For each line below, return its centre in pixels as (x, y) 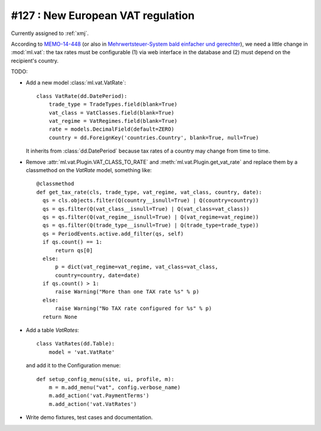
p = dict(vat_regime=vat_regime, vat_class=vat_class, (136, 267)
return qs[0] (74, 250)
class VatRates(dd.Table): (76, 344)
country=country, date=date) (97, 275)
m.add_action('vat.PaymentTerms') (99, 396)
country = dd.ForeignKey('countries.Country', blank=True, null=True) (154, 137)
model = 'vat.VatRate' (82, 352)
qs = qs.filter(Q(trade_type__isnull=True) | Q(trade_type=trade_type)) (151, 225)
